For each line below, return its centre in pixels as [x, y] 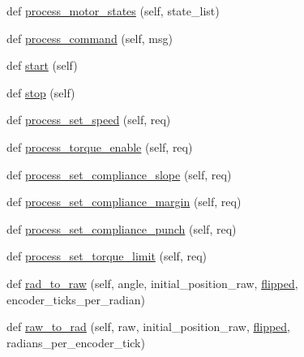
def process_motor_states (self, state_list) [113, 11]
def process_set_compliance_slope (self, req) [119, 174]
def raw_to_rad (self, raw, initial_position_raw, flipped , [149, 327]
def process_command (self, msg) [90, 38]
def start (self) [42, 65]
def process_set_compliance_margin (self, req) [124, 202]
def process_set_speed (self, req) [89, 120]
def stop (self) [41, 92]
